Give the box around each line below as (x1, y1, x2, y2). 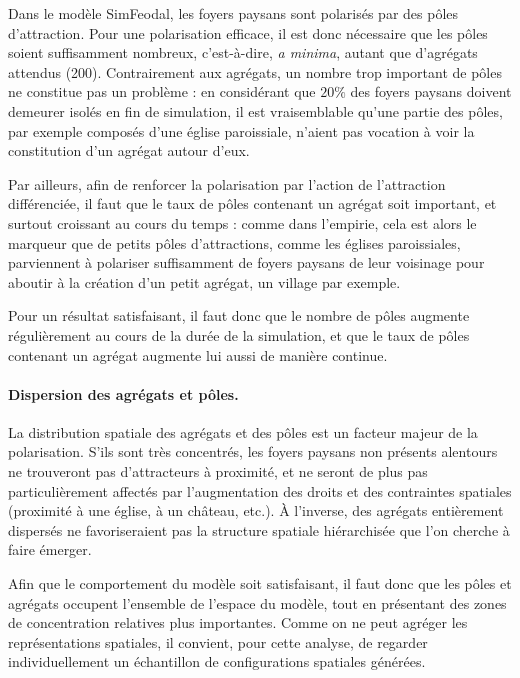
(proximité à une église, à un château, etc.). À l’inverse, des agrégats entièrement (8, 500, 504, 521)
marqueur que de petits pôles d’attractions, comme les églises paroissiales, (8, 232, 461, 253)
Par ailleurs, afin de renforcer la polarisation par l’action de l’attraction (8, 173, 446, 194)
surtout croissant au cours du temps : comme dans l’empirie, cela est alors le (8, 212, 477, 233)
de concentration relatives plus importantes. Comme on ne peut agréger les (8, 612, 468, 633)
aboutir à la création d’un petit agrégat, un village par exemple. (8, 271, 401, 292)
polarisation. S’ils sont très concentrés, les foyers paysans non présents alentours (8, 441, 498, 462)
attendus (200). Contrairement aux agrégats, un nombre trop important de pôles (8, 61, 502, 82)
